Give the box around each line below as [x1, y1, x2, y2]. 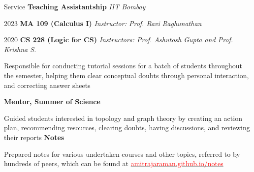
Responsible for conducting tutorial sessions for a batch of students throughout [4, 60, 243, 71]
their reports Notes [4, 132, 64, 142]
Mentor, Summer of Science [4, 96, 100, 107]
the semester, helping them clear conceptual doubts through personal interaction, [4, 70, 249, 80]
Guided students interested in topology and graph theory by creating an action [4, 113, 242, 123]
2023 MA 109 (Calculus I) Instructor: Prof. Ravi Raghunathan [4, 18, 202, 28]
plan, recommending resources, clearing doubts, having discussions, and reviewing [4, 122, 250, 133]
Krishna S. [4, 44, 36, 54]
